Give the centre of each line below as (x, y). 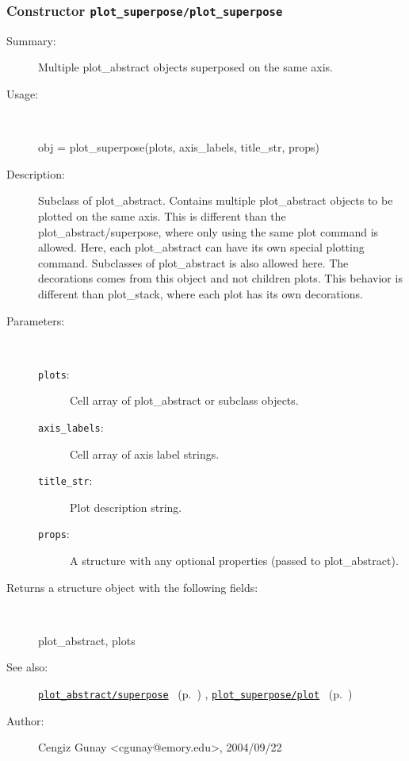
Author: (25, 720)
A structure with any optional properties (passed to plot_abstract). (234, 561)
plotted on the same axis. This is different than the (162, 215)
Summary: (31, 40)
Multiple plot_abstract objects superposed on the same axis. (185, 67)
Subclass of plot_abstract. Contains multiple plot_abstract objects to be (216, 200)
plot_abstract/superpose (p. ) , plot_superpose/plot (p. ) (195, 694)
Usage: (23, 93)
